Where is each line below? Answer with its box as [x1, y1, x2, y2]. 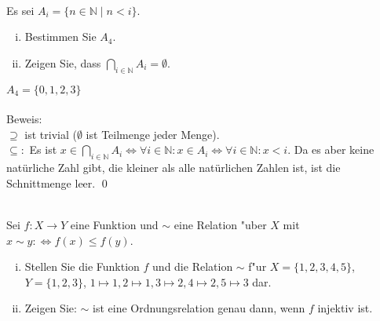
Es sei [6, 2, 35, 18]
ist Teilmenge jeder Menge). [86, 126, 220, 142]
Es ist [29, 141, 57, 158]
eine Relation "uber [174, 216, 267, 232]
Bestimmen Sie [24, 28, 97, 45]
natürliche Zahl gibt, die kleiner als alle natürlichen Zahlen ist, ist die [6, 159, 341, 176]
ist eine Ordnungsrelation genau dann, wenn [93, 300, 305, 316]
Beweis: [6, 111, 42, 127]
